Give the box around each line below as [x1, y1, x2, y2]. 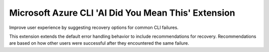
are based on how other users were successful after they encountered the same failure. [9, 40, 189, 46]
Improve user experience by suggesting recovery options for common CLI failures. [9, 25, 179, 30]
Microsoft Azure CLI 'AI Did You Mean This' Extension [9, 7, 235, 18]
